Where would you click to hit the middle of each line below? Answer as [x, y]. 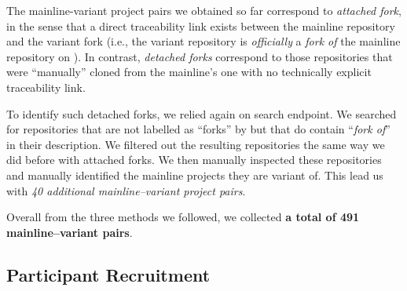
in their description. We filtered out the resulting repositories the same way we [196, 144]
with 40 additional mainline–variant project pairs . [126, 190]
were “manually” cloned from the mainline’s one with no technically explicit [189, 72]
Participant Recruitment [108, 274]
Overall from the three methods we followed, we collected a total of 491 [183, 217]
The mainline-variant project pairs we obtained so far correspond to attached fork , [204, 10]
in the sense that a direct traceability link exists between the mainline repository [201, 25]
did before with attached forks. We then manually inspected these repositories [194, 160]
